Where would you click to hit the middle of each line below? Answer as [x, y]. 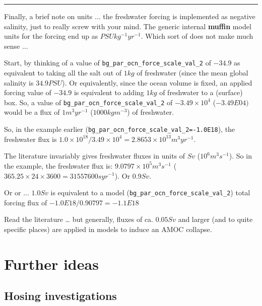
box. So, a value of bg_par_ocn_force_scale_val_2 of [88, 102]
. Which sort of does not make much [197, 36]
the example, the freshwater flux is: [58, 165]
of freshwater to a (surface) [201, 92]
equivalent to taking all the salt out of [63, 73]
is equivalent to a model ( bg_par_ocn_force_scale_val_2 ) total [150, 193]
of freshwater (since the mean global [192, 73]
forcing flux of [26, 202]
